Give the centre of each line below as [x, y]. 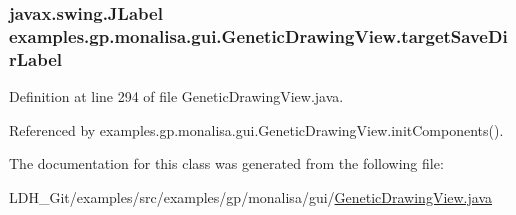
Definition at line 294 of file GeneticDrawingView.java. [176, 96]
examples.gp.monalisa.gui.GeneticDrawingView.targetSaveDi [258, 35]
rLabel [36, 58]
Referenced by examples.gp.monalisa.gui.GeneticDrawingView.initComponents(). [256, 129]
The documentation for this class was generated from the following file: [226, 163]
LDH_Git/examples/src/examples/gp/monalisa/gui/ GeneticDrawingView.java [251, 196]
